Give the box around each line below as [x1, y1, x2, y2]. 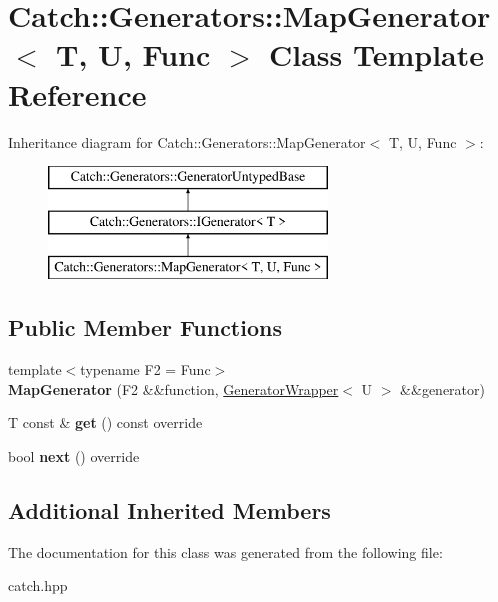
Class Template [269, 34, 485, 75]
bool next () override [8, 446, 140, 467]
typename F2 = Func [80, 359, 211, 380]
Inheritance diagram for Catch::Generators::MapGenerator [8, 131, 366, 152]
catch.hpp [8, 575, 68, 596]
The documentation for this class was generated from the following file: [8, 541, 443, 562]
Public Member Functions [8, 312, 282, 343]
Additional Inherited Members [8, 495, 331, 526]
